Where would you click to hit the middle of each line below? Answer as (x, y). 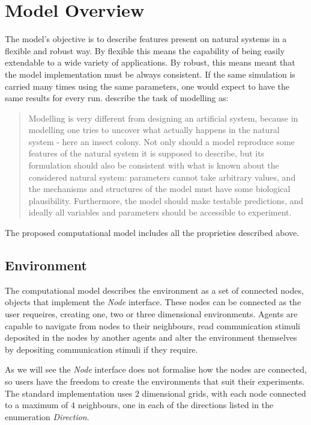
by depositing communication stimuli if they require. (101, 349)
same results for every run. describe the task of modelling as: (117, 98)
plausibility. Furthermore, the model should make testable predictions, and (166, 200)
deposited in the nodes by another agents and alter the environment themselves (151, 337)
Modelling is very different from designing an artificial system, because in (163, 118)
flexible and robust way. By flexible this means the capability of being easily (145, 50)
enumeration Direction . (47, 416)
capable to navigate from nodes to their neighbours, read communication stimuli (152, 325)
